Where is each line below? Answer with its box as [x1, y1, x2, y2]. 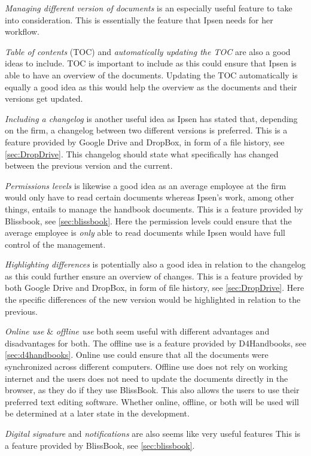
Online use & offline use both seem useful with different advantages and [5, 325, 270, 338]
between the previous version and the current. [5, 159, 173, 172]
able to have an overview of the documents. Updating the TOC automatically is [5, 68, 298, 81]
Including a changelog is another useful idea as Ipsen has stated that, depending [5, 112, 298, 124]
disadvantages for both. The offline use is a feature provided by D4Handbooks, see [5, 336, 306, 349]
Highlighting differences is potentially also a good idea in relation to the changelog [5, 258, 306, 270]
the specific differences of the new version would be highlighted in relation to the [5, 293, 301, 306]
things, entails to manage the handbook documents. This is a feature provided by [5, 202, 303, 215]
